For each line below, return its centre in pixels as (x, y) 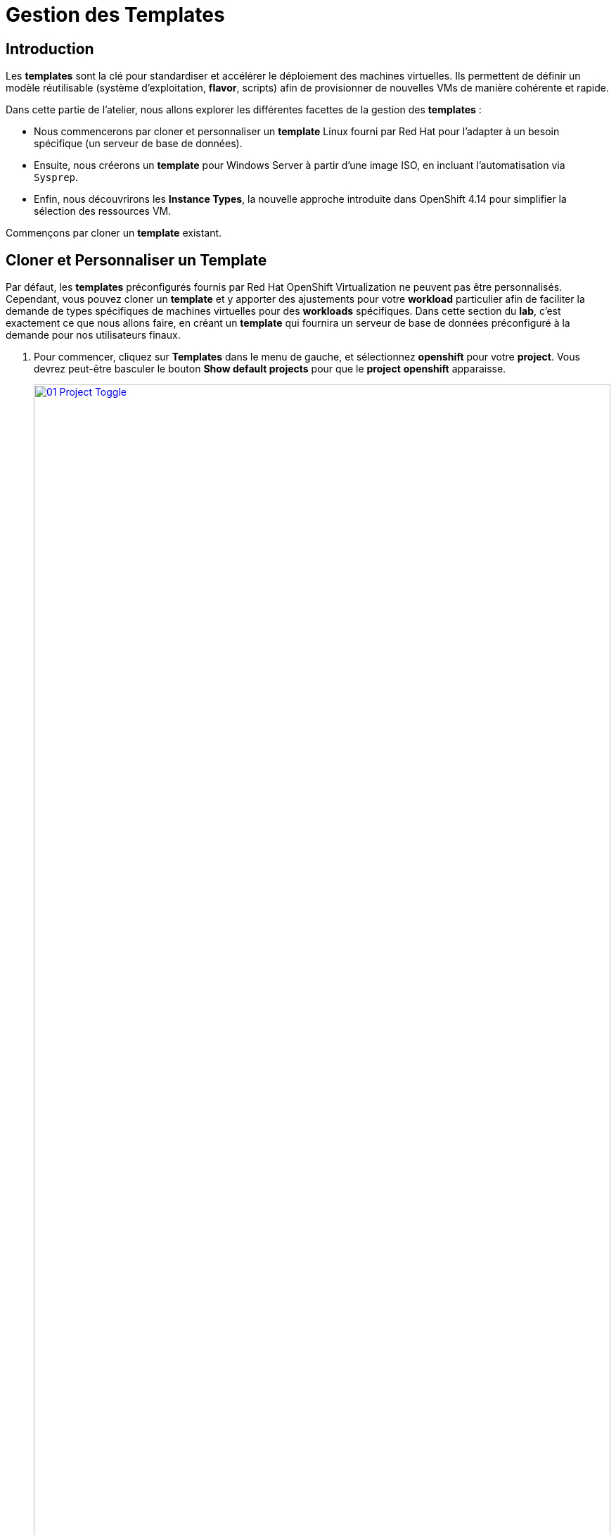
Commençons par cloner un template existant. (114, 233)
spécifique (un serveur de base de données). (138, 144)
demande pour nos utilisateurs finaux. (93, 335)
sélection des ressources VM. (103, 211)
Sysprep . (56, 177)
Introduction (50, 49)
